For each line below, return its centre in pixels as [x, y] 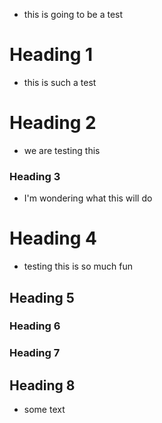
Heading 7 [35, 353]
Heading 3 [35, 176]
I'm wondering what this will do [88, 198]
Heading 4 [53, 238]
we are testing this [62, 150]
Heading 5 [42, 297]
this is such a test [60, 82]
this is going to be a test [73, 14]
